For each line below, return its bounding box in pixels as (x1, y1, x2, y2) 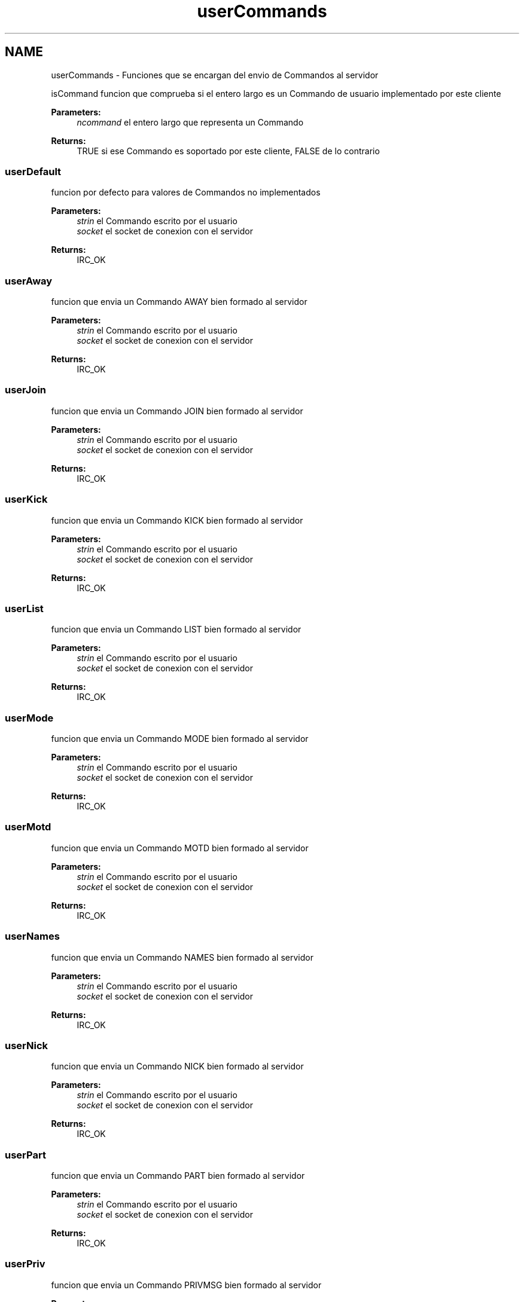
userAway (5, 274, 53, 287)
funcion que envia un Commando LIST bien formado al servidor (51, 624, 301, 635)
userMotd (5, 821, 51, 833)
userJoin (5, 384, 47, 396)
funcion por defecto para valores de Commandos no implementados (51, 187, 321, 198)
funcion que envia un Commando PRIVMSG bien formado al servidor (51, 1279, 322, 1290)
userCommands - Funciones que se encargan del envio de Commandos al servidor (51, 69, 379, 80)
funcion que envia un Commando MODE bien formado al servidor (51, 733, 309, 744)
